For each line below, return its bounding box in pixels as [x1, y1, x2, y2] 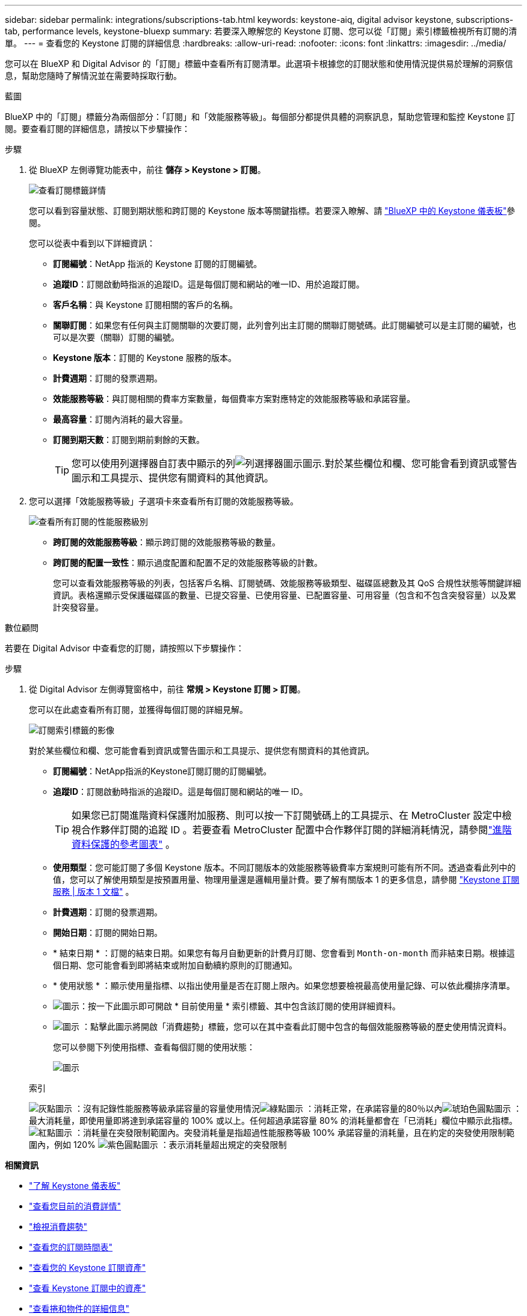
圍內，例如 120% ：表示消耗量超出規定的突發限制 [29, 1139, 287, 1150]
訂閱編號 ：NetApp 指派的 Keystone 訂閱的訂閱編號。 [53, 258, 262, 269]
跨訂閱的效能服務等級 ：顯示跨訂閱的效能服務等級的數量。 [53, 537, 280, 547]
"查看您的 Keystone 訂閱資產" [29, 1262, 146, 1273]
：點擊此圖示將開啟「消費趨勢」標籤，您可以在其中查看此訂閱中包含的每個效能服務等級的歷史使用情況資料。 [81, 1021, 511, 1032]
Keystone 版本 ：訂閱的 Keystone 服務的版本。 [53, 352, 236, 363]
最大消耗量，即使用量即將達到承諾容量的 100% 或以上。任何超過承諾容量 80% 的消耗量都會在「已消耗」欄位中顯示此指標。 [29, 1115, 518, 1126]
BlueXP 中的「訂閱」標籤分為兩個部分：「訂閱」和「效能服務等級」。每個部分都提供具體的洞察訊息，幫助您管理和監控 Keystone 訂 [5, 111, 516, 122]
